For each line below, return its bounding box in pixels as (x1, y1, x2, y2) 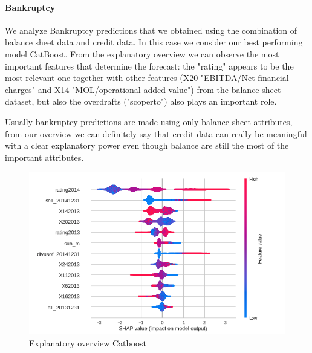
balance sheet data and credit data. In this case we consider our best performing (5, 36, 303, 48)
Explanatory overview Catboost (29, 336, 147, 349)
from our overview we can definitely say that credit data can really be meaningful (5, 127, 307, 140)
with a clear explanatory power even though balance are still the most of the (5, 139, 289, 152)
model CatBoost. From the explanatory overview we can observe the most (5, 47, 279, 60)
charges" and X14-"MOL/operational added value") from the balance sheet (5, 83, 281, 96)
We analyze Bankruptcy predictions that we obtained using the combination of (5, 24, 297, 36)
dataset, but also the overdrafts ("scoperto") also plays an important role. (5, 95, 277, 108)
